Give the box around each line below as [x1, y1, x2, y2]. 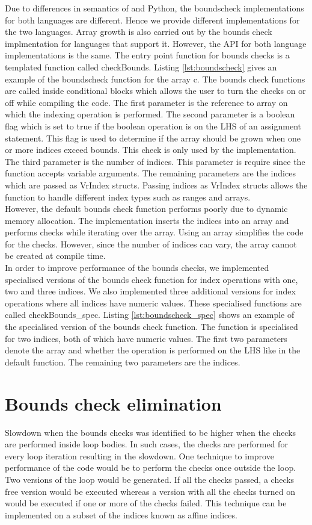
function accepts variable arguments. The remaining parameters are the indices [5, 167, 296, 179]
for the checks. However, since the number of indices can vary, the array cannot [5, 237, 297, 250]
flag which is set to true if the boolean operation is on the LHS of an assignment [5, 119, 301, 132]
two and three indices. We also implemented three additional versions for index [5, 285, 296, 297]
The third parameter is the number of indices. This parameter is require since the [5, 155, 305, 167]
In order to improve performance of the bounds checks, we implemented [5, 261, 269, 274]
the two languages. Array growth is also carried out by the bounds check [5, 25, 272, 38]
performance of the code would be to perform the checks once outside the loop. [5, 461, 296, 474]
